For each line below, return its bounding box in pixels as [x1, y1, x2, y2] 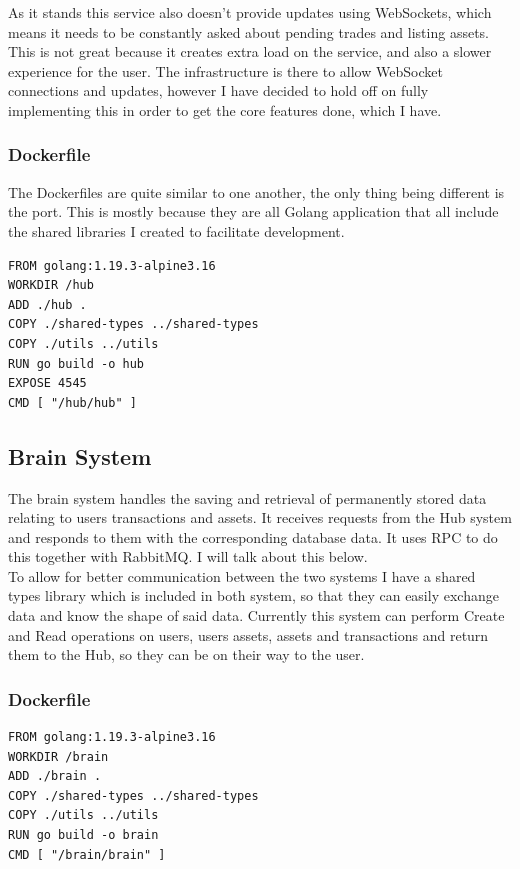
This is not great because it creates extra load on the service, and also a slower [8, 41, 492, 62]
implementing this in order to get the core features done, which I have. [8, 99, 442, 120]
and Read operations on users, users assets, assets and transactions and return [8, 624, 489, 645]
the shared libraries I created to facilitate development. [8, 220, 345, 241]
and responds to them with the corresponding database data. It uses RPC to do [8, 526, 498, 547]
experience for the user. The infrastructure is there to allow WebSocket [8, 60, 443, 81]
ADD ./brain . [8, 769, 102, 784]
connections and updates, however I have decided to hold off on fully [8, 80, 429, 101]
